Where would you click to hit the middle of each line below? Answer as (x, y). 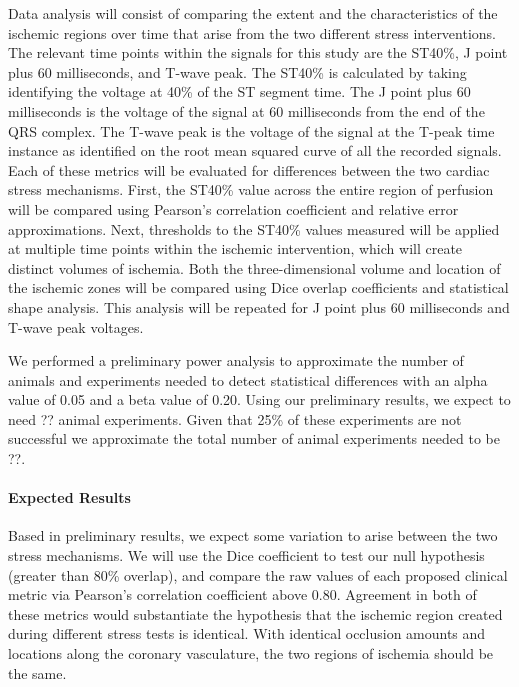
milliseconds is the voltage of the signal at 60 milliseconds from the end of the (246, 110)
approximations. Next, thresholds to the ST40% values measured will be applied (254, 228)
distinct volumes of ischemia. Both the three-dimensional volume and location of (254, 267)
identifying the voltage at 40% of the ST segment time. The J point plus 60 (239, 91)
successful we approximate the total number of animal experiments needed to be (254, 438)
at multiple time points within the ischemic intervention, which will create (235, 248)
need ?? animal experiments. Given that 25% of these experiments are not (235, 418)
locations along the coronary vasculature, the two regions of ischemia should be (251, 653)
